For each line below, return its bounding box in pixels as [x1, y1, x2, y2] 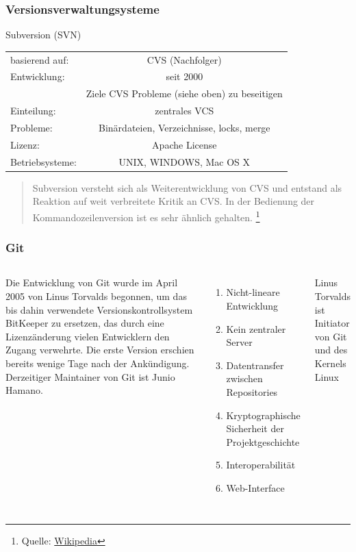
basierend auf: [10, 52, 69, 66]
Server [226, 335, 253, 349]
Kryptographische [226, 407, 301, 422]
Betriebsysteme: [10, 154, 77, 168]
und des [314, 342, 348, 357]
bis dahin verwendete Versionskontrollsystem [5, 302, 193, 316]
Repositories [226, 384, 278, 399]
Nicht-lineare [226, 285, 280, 299]
